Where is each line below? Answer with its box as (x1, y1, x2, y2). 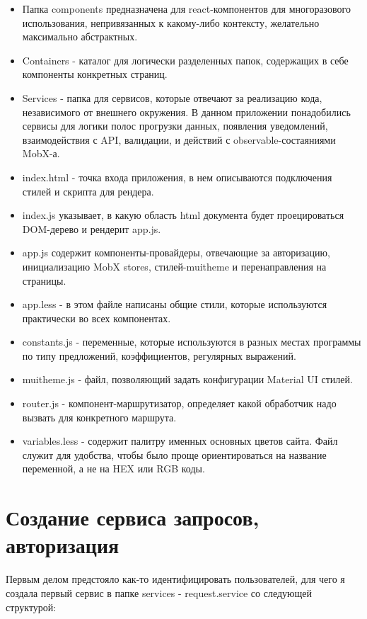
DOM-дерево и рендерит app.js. (22, 221, 161, 236)
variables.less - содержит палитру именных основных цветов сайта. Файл (22, 433, 338, 448)
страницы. (22, 273, 66, 288)
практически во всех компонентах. (22, 310, 171, 325)
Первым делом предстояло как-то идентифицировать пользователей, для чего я (6, 572, 345, 586)
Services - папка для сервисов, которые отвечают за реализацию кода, (22, 90, 322, 105)
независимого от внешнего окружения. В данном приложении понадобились (22, 104, 351, 119)
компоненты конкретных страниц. (22, 67, 168, 81)
